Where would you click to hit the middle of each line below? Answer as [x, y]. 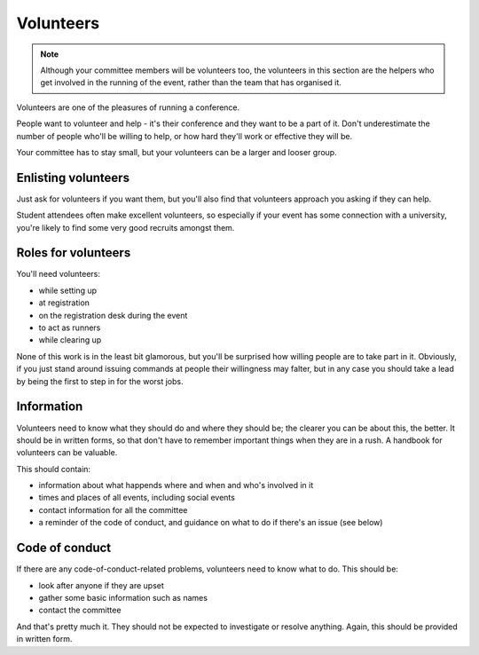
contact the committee [80, 610]
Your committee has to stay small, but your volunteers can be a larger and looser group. [177, 152]
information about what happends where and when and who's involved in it [176, 485]
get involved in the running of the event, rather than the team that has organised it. [191, 83]
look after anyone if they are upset [101, 585]
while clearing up [70, 340]
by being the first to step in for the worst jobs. [100, 381]
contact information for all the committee [113, 509]
